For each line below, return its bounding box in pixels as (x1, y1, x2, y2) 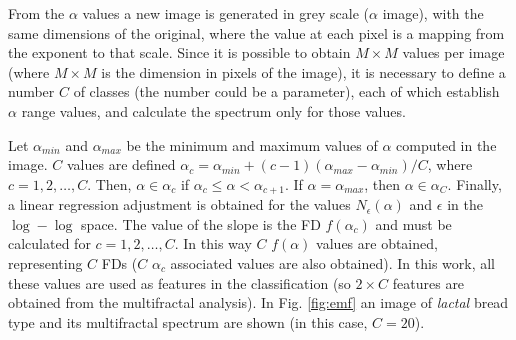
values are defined (67, 154, 176, 175)
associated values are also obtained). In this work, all (170, 252, 495, 273)
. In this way (174, 233, 252, 254)
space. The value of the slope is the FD (81, 213, 321, 234)
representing (8, 252, 83, 273)
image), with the (382, 3, 484, 23)
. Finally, (447, 173, 502, 194)
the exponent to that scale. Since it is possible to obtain (8, 42, 351, 63)
